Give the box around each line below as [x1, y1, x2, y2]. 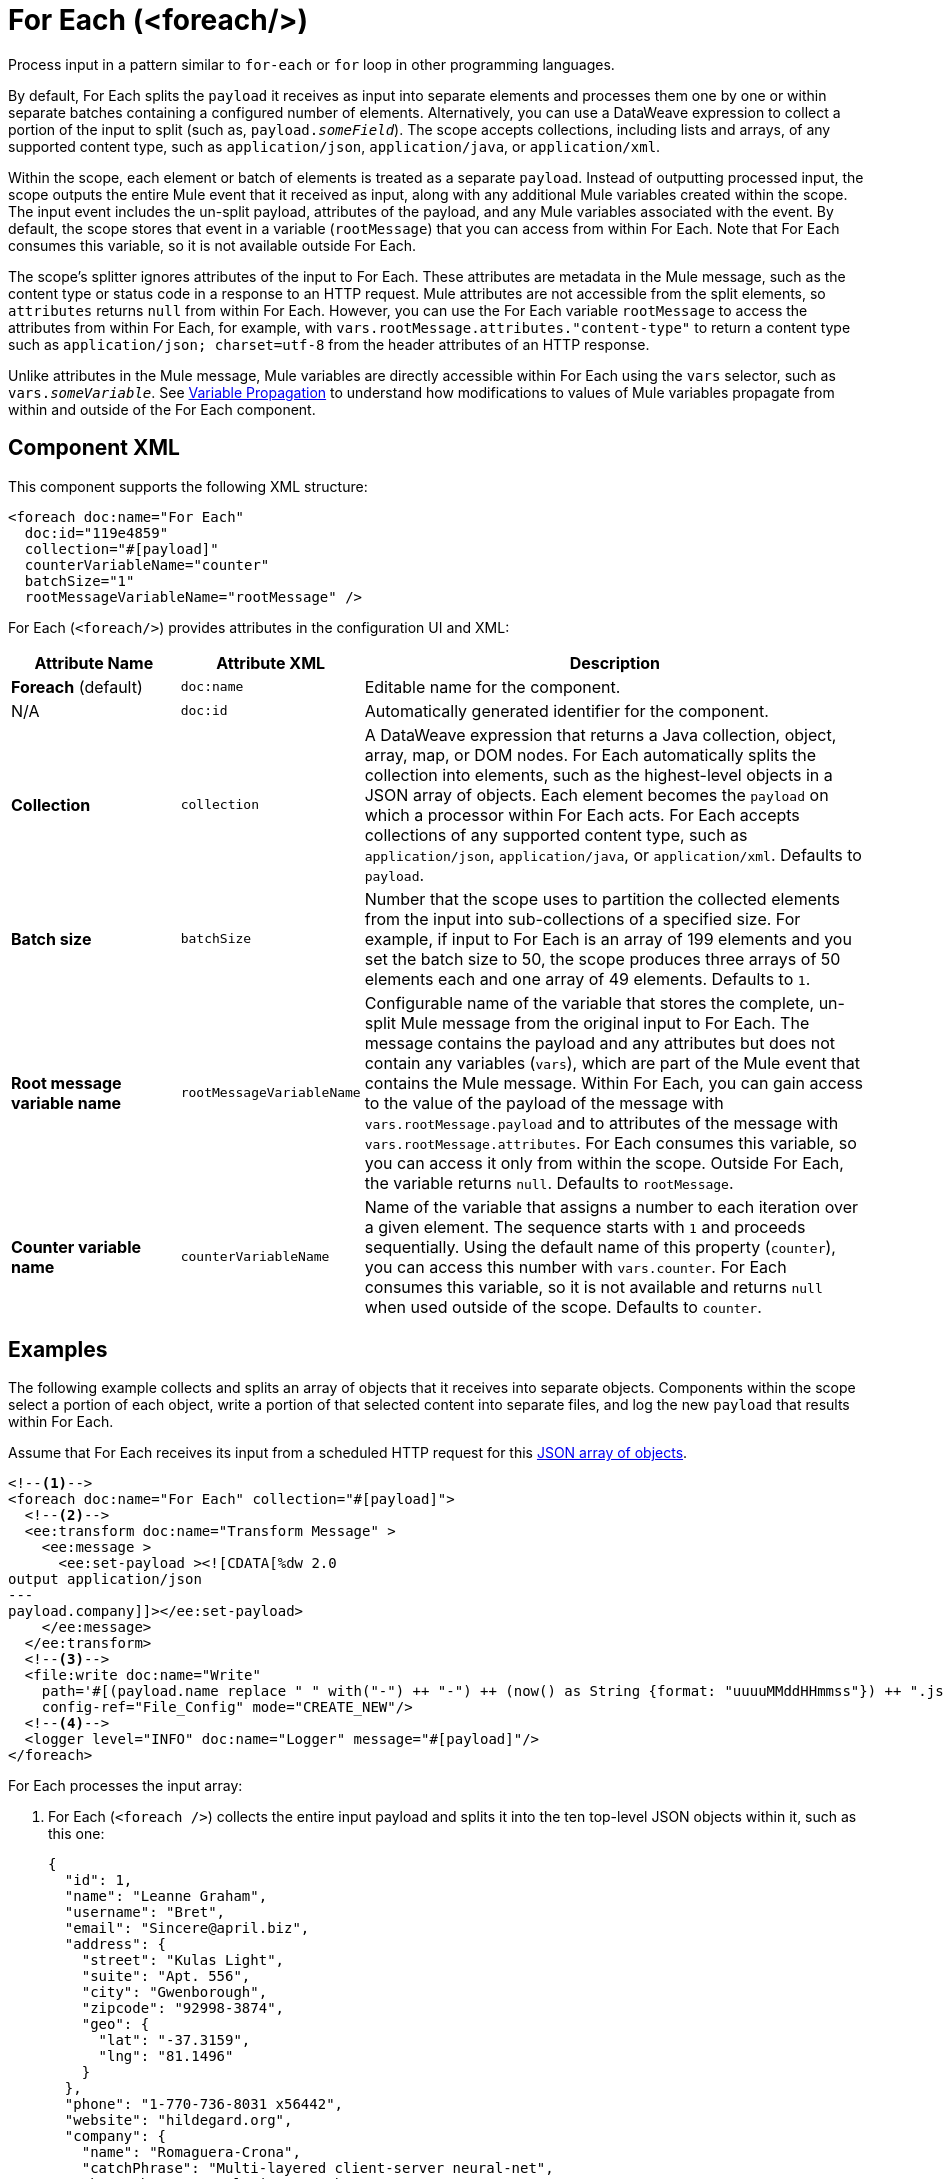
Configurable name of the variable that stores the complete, [364, 992, 815, 1013]
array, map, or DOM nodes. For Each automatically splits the [364, 744, 817, 765]
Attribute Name [34, 652, 154, 673]
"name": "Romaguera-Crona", [81, 2144, 301, 2161]
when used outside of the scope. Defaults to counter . [364, 1296, 762, 1317]
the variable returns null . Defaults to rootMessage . [364, 1172, 734, 1193]
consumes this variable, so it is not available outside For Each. [8, 236, 417, 254]
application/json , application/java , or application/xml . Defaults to [364, 844, 862, 865]
